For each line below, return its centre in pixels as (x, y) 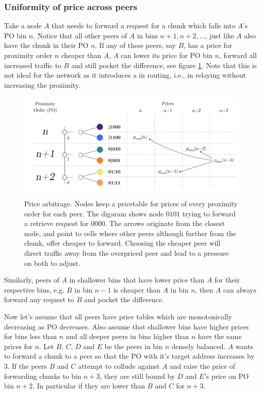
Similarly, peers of (32, 280)
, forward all (238, 55)
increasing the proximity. (42, 85)
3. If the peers (26, 365)
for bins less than (30, 336)
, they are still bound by (137, 376)
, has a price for (208, 45)
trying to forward (209, 213)
